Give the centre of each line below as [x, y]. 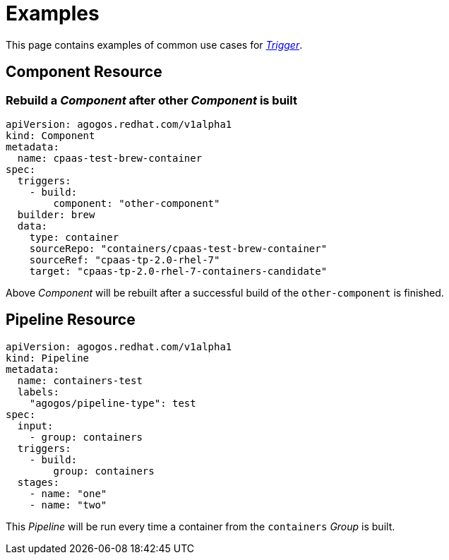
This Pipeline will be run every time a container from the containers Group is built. [200, 526]
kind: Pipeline [48, 358]
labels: [38, 392]
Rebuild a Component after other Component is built [151, 100]
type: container [74, 237]
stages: [38, 482]
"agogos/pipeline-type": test [113, 403]
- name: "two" [68, 505]
